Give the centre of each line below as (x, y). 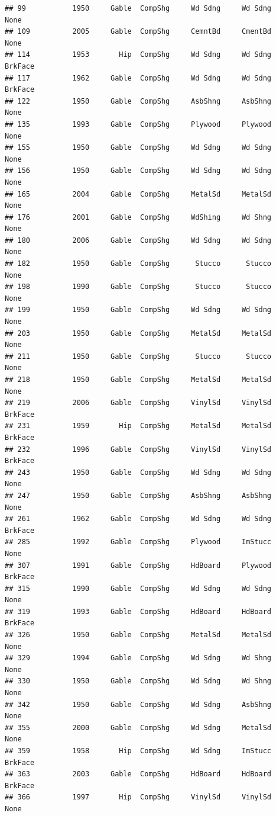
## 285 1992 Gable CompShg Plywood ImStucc (138, 542)
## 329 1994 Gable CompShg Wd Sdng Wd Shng (138, 658)
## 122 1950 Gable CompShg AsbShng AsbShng (138, 101)
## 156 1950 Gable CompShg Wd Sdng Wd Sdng (138, 171)
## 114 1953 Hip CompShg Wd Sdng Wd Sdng (138, 55)
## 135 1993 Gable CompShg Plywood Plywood (138, 124)
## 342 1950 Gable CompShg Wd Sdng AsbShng (138, 704)
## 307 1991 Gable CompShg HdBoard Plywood (138, 565)
